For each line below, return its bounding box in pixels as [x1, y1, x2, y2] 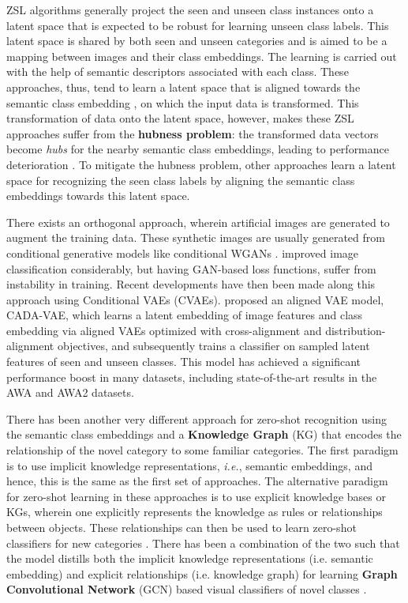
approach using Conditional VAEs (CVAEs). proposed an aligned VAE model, [6, 291, 384, 307]
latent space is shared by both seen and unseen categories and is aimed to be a [6, 32, 387, 49]
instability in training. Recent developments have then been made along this [6, 276, 376, 292]
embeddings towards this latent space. [6, 187, 190, 204]
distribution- [325, 322, 386, 338]
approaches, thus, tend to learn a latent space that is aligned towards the [6, 78, 361, 95]
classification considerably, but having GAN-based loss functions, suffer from [6, 260, 376, 277]
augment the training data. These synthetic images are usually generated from [6, 229, 385, 246]
